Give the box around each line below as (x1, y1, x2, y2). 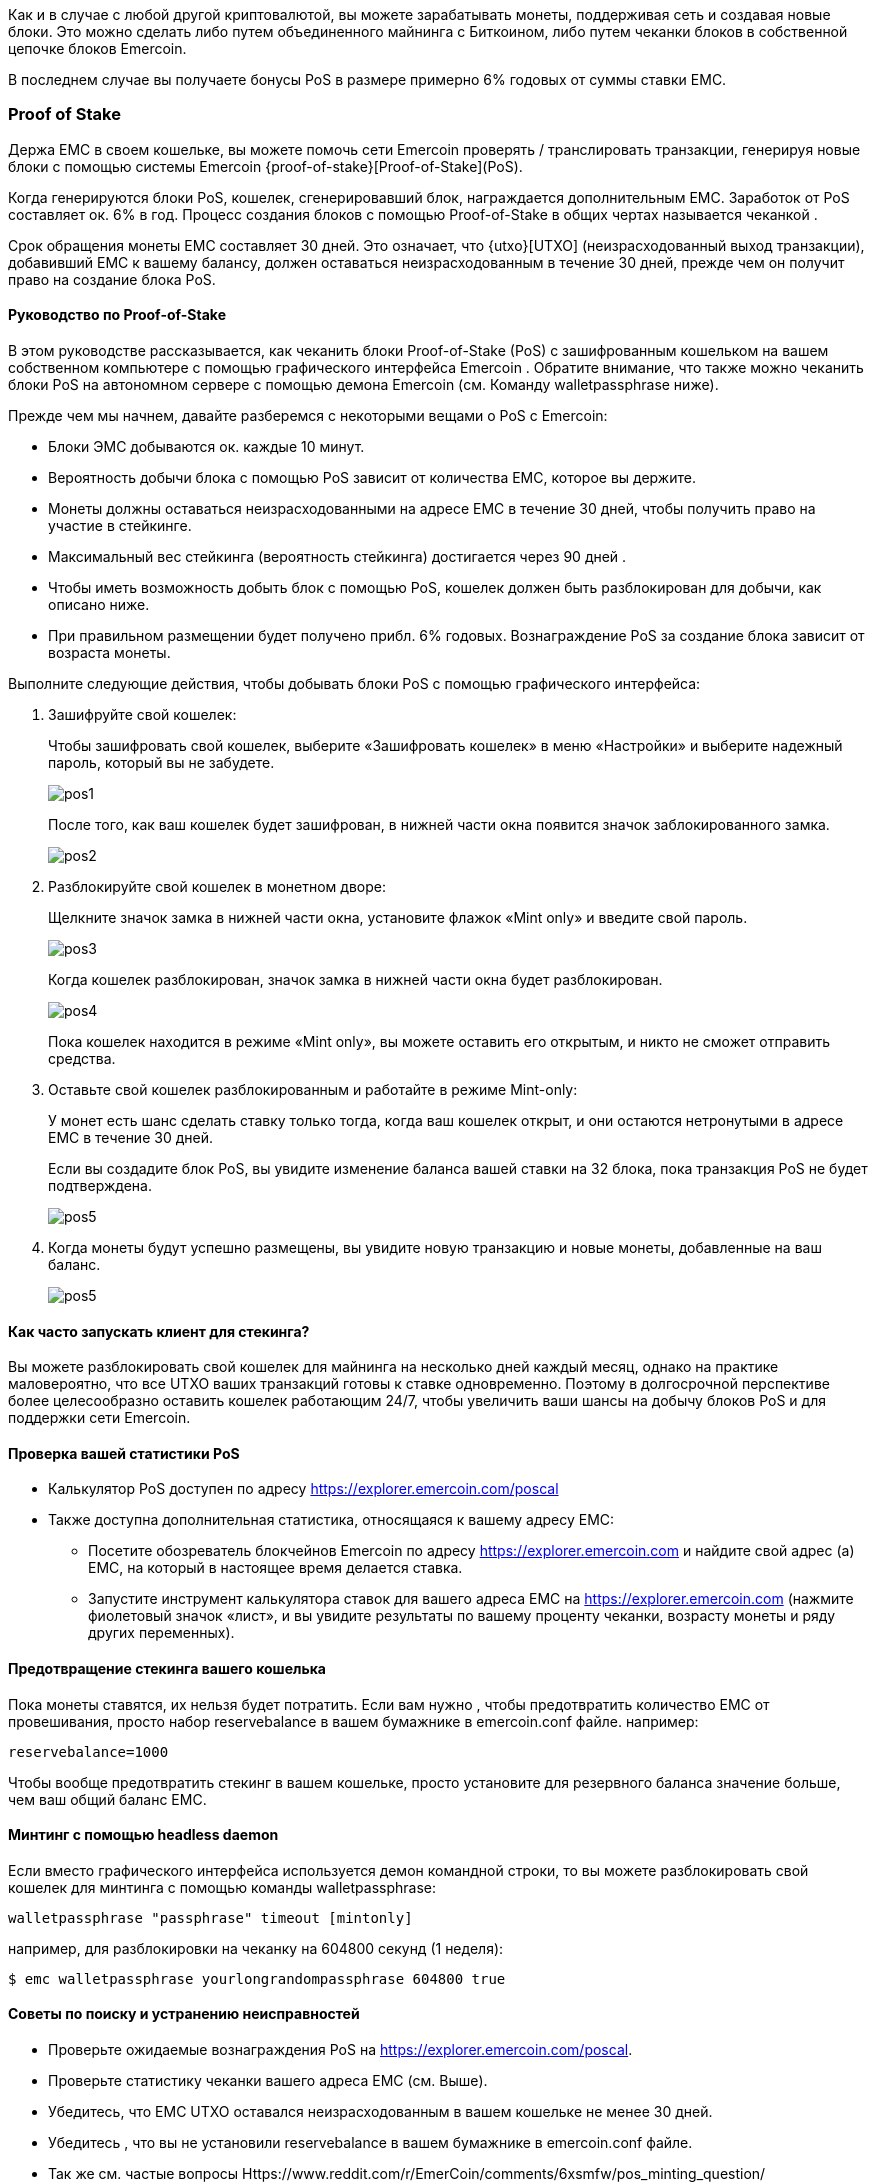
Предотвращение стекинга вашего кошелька (8, 1660, 326, 1678)
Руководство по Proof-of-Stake (8, 306, 226, 324)
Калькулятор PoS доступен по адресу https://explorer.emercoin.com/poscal (48, 1480, 559, 1498)
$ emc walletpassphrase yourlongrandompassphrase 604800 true (8, 1970, 506, 1987)
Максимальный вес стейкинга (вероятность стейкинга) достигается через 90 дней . (48, 547, 627, 565)
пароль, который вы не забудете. (48, 753, 275, 771)
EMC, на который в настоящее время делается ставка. (88, 1559, 463, 1577)
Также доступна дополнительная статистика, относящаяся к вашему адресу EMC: (48, 1511, 615, 1529)
